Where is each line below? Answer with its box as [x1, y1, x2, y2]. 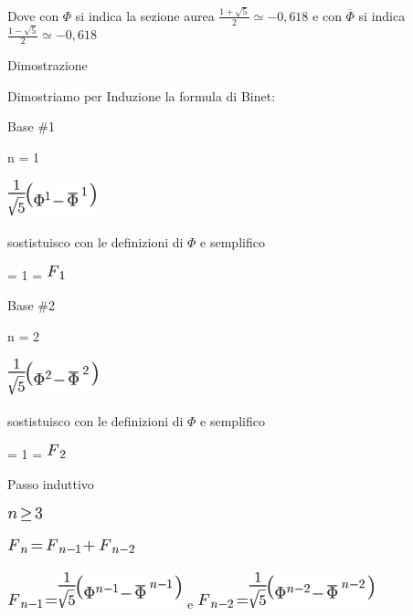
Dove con [7, 5, 59, 25]
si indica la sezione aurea [75, 5, 215, 25]
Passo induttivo [7, 475, 94, 494]
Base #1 [7, 117, 55, 136]
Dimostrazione [7, 56, 88, 75]
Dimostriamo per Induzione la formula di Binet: [7, 86, 276, 105]
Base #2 [7, 296, 55, 315]
